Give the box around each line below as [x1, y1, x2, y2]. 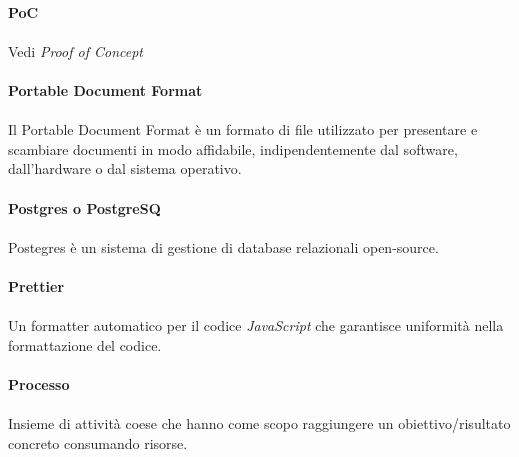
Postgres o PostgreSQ [8, 197, 161, 218]
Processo [8, 373, 70, 394]
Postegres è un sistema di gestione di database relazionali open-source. [8, 236, 439, 257]
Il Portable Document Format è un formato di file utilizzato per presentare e [8, 119, 478, 140]
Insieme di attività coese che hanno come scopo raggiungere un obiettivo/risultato [8, 413, 511, 434]
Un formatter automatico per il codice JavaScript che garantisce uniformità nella [8, 315, 504, 336]
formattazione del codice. [8, 334, 162, 355]
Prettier [8, 275, 65, 296]
